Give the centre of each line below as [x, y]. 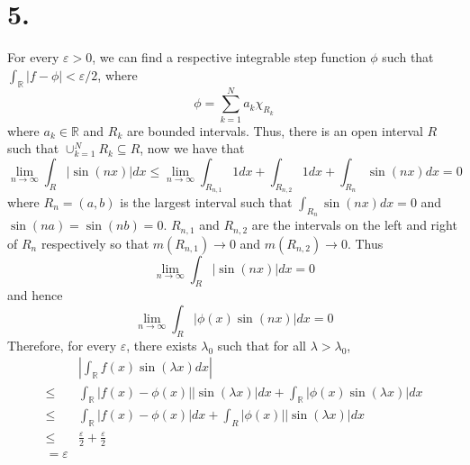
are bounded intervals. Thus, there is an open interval [275, 130]
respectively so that [95, 243]
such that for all [262, 345]
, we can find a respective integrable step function [229, 57]
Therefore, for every [62, 345]
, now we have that [192, 148]
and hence [35, 295]
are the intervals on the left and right [354, 225]
